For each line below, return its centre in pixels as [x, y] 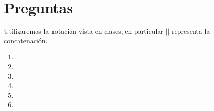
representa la [191, 31]
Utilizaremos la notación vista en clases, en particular [84, 31]
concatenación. [26, 40]
